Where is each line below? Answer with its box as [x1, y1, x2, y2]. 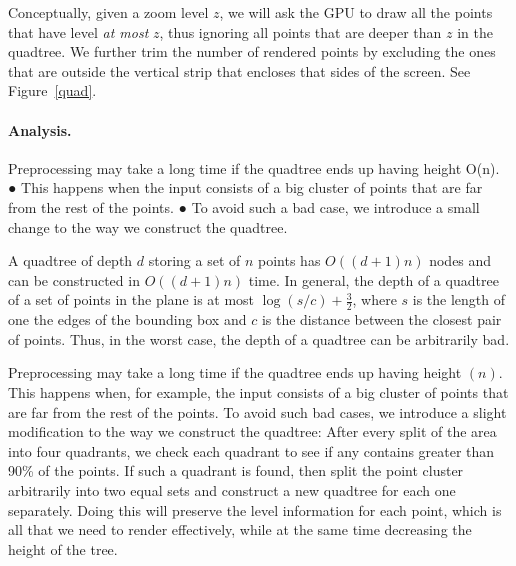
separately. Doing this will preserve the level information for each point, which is [8, 499, 502, 520]
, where [352, 289, 397, 310]
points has [258, 250, 321, 271]
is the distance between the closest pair [261, 309, 502, 330]
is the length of [412, 289, 506, 310]
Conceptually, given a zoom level [8, 2, 209, 22]
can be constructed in [8, 269, 140, 290]
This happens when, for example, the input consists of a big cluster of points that [8, 381, 509, 402]
